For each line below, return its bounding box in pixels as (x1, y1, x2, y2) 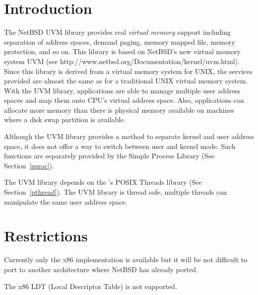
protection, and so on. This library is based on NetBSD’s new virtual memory (4, 46, 241, 57)
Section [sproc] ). (4, 160, 54, 170)
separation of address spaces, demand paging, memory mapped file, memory (4, 36, 235, 47)
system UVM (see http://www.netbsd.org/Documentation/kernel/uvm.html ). (4, 56, 240, 66)
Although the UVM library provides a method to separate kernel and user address (4, 131, 254, 142)
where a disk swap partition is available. (4, 114, 126, 125)
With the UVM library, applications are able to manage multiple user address (4, 85, 241, 95)
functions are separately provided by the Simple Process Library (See (4, 150, 215, 161)
